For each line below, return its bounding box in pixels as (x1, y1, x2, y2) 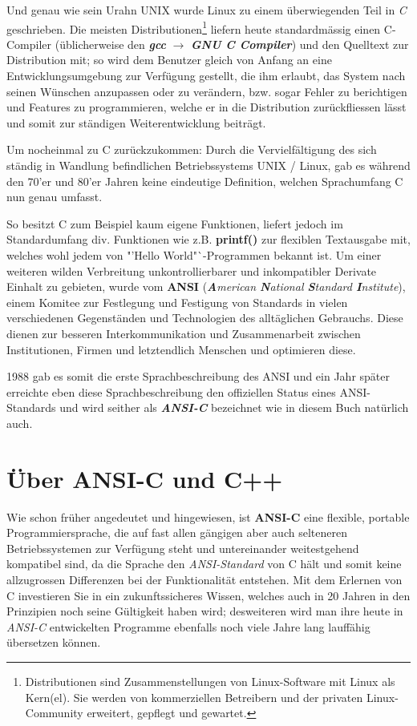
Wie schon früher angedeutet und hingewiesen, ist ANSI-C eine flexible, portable (6, 508, 410, 525)
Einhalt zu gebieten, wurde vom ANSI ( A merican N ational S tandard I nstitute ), (6, 278, 406, 295)
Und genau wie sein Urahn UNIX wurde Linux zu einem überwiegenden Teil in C (6, 2, 407, 18)
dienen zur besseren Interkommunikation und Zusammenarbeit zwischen (6, 325, 361, 341)
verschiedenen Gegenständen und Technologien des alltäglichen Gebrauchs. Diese (6, 309, 403, 326)
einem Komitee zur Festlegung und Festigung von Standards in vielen (6, 293, 348, 310)
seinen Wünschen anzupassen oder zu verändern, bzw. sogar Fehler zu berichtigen (6, 83, 407, 99)
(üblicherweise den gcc (55, 35, 167, 52)
